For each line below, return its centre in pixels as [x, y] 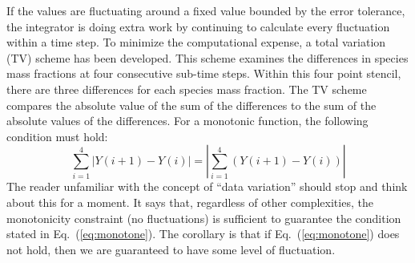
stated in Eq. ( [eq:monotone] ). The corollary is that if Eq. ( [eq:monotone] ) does [203, 234]
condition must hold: [57, 136]
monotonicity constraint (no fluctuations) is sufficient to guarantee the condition [204, 218]
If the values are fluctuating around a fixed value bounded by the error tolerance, [206, 10]
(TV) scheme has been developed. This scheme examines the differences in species [207, 57]
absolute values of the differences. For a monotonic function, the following [187, 121]
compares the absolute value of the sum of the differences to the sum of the [191, 105]
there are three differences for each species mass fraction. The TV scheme [187, 89]
